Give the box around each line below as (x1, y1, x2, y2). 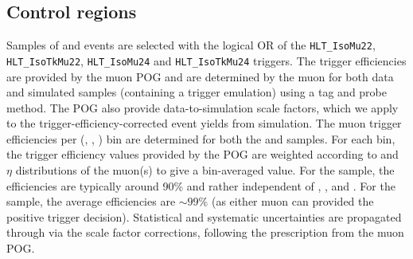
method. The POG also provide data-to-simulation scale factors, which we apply (6, 99, 399, 116)
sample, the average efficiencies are (6, 193, 176, 210)
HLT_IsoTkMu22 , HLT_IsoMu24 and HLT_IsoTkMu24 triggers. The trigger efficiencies (6, 52, 407, 69)
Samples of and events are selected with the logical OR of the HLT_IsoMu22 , (6, 37, 376, 53)
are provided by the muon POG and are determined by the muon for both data (6, 68, 394, 84)
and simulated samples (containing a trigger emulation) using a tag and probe (6, 84, 388, 100)
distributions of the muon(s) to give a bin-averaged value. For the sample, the (15, 162, 395, 179)
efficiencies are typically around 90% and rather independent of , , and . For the (6, 177, 395, 194)
